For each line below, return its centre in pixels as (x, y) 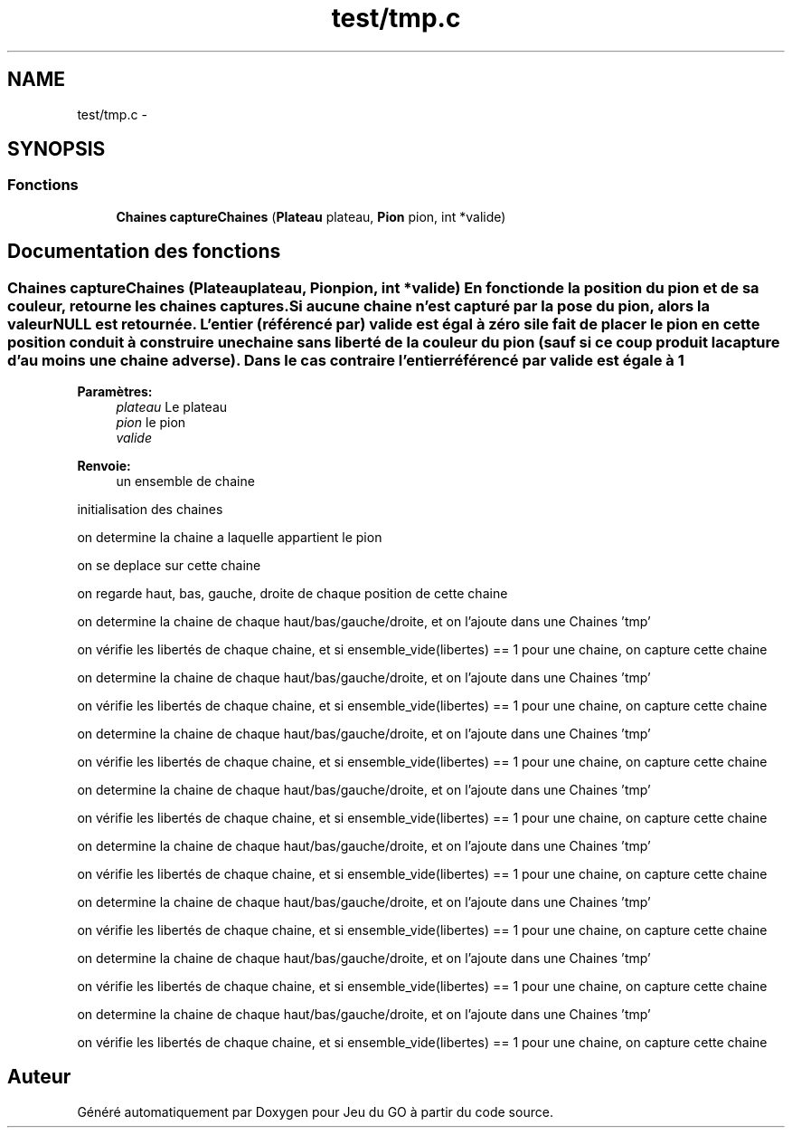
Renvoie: (104, 466)
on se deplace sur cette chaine (169, 566)
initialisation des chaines (150, 510)
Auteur (39, 1077)
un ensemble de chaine (185, 482)
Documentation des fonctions (144, 252)
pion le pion (151, 423)
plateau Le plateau (172, 407)
